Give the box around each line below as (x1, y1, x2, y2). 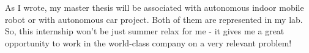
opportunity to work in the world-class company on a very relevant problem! (5, 36, 292, 49)
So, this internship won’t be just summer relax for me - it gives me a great (5, 25, 285, 37)
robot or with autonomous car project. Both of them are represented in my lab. (5, 13, 303, 25)
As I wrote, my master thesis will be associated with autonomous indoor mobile (5, 1, 304, 13)
